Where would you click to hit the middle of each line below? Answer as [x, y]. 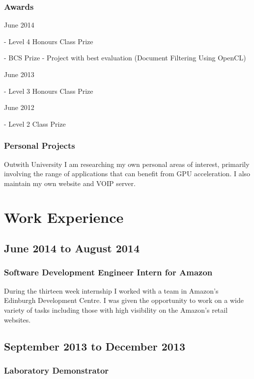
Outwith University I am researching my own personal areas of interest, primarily [127, 164]
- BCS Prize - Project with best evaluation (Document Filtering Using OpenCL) [125, 58]
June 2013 [19, 74]
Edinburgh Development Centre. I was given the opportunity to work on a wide [124, 300]
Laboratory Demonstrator [56, 370]
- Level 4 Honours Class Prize [49, 41]
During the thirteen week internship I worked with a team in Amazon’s [111, 290]
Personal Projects [40, 146]
